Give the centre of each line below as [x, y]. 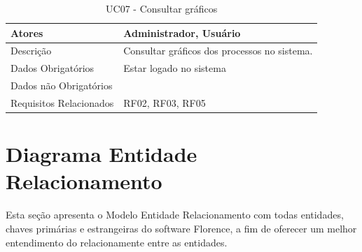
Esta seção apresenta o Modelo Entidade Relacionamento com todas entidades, [175, 215]
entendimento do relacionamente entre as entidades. [117, 242]
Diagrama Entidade [102, 154]
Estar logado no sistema [175, 68]
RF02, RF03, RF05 [165, 102]
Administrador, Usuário [182, 32]
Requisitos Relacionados [62, 102]
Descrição [31, 51]
